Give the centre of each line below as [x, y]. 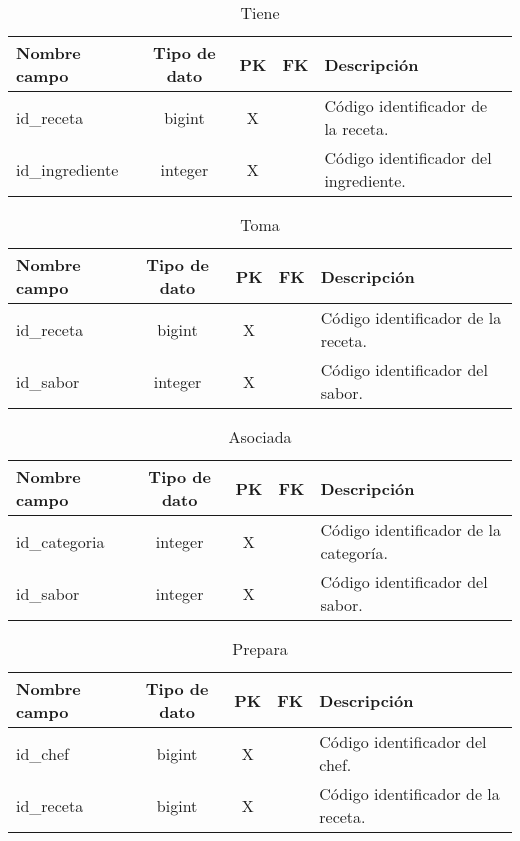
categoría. [354, 552]
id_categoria [60, 541]
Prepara [260, 648]
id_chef [42, 753]
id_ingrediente [67, 169]
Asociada [260, 436]
